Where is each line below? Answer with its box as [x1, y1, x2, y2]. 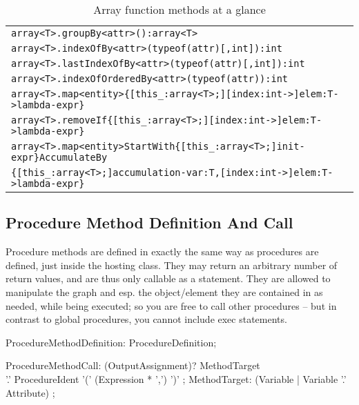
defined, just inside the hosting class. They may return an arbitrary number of [6, 257, 338, 272]
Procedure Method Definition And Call [6, 212, 293, 233]
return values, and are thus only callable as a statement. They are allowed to [6, 271, 331, 286]
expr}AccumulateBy [11, 152, 108, 163]
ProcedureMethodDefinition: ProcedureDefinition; [6, 335, 217, 349]
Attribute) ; [6, 385, 55, 399]
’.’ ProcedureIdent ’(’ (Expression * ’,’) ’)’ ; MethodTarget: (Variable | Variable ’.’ [6, 371, 347, 386]
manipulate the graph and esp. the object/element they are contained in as [6, 284, 323, 299]
